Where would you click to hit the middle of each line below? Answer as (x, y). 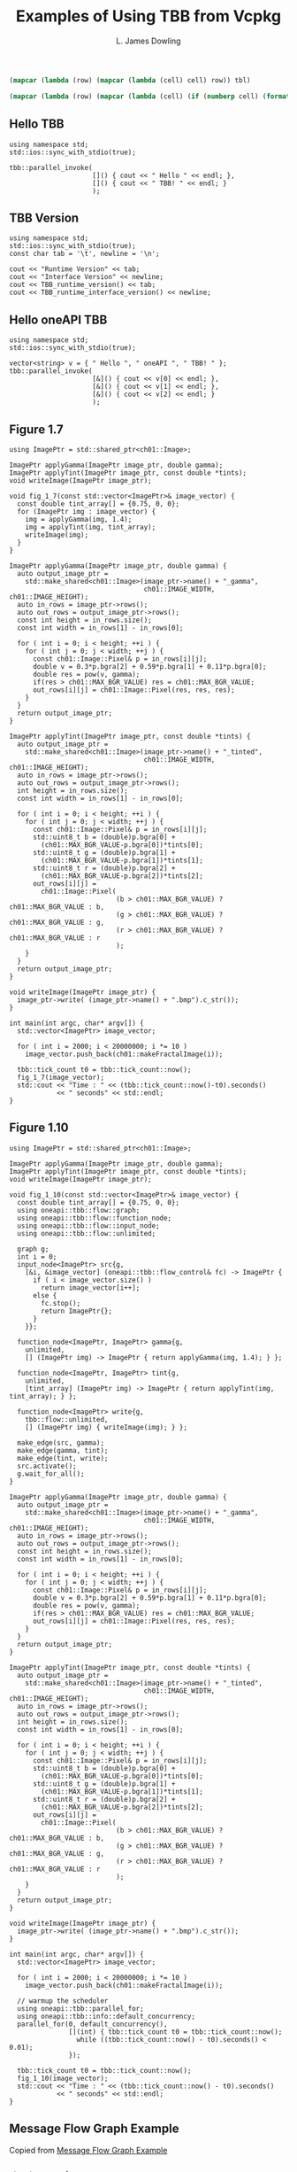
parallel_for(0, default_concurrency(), (92, 2024)
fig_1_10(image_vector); (63, 2078)
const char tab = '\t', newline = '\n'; (85, 254)
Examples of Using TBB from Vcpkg (148, 16)
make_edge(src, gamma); (61, 1443)
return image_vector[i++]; (91, 1288)
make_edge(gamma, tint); (63, 1450)
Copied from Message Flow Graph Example (88, 2150)
